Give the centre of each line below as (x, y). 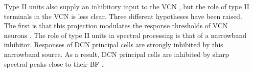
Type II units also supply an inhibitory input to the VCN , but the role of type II (127, 6)
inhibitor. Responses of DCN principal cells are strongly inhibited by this (114, 45)
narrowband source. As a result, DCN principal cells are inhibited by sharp (116, 54)
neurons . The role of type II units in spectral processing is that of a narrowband (125, 35)
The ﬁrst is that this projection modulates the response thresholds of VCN (116, 26)
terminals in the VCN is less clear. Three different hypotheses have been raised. (123, 16)
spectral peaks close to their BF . (54, 63)
